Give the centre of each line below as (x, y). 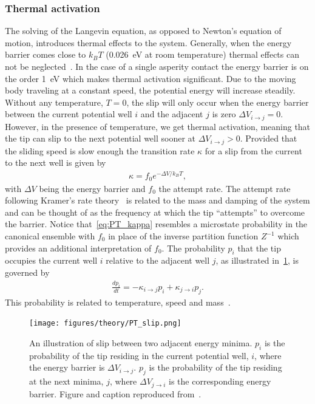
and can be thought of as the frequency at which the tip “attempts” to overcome (155, 212)
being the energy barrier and (92, 188)
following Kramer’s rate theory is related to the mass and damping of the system (157, 200)
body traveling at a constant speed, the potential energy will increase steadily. (150, 90)
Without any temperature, (54, 102)
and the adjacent (172, 114)
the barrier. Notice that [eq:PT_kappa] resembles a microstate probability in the (156, 224)
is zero (224, 114)
